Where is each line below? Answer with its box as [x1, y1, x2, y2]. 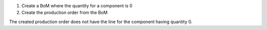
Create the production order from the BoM [21, 10, 108, 16]
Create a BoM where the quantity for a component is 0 [21, 3, 133, 8]
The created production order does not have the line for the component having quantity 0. [9, 19, 193, 25]
